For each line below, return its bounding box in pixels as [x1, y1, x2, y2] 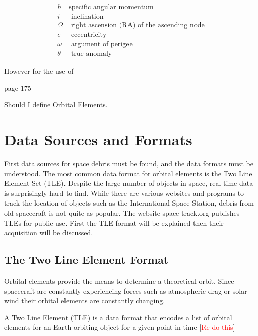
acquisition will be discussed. [4, 227, 93, 238]
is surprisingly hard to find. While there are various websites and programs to [4, 187, 244, 198]
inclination [71, 13, 104, 21]
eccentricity [71, 31, 107, 39]
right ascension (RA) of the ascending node [71, 22, 205, 29]
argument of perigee [71, 41, 133, 48]
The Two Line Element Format [4, 252, 169, 267]
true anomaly [71, 50, 112, 58]
